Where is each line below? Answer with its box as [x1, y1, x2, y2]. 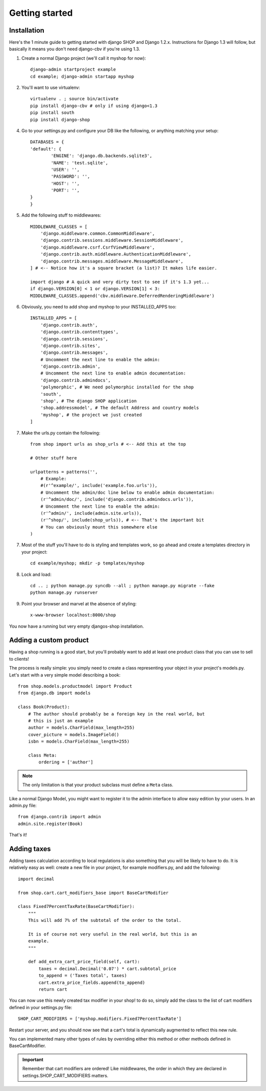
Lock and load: [21, 571, 52, 577]
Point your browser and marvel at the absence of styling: [21, 601, 137, 606]
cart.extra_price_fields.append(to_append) [38, 979, 145, 985]
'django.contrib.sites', [40, 343, 100, 348]
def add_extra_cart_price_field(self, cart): [28, 959, 140, 965]
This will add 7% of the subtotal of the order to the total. [28, 918, 182, 923]
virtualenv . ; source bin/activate [30, 96, 119, 102]
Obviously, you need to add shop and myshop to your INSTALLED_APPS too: [21, 303, 177, 309]
